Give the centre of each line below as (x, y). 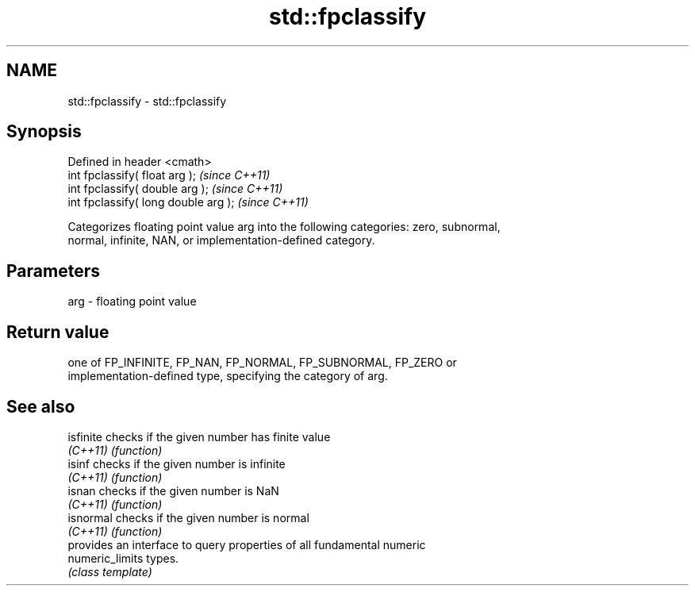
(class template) (110, 571)
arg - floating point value (132, 302)
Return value (58, 332)
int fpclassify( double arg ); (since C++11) (175, 189)
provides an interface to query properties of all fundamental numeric (247, 544)
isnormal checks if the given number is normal (188, 517)
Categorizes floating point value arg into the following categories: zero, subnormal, (284, 227)
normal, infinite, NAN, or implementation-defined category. (221, 240)
